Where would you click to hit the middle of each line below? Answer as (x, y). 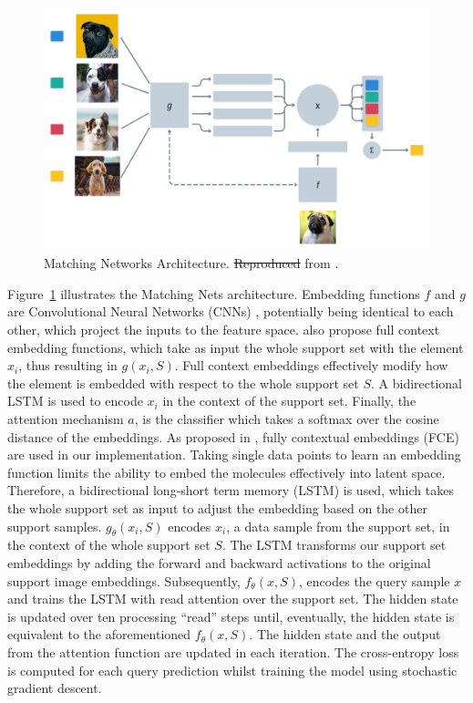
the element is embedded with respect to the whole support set (183, 383)
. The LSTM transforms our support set (334, 545)
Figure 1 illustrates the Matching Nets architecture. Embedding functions (214, 293)
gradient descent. (55, 688)
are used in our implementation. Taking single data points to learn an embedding (234, 455)
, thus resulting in (68, 365)
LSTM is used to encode (75, 401)
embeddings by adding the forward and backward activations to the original (219, 562)
